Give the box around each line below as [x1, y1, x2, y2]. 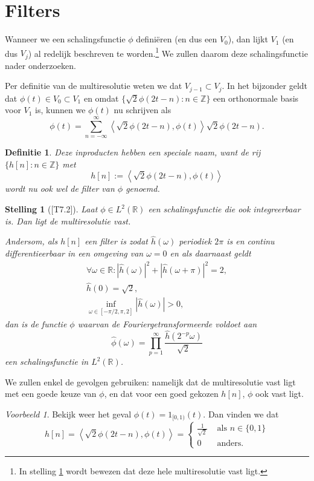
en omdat [83, 91, 119, 104]
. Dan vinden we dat [203, 408, 279, 420]
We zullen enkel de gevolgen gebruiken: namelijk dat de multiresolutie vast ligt [5, 375, 296, 388]
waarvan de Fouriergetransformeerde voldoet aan [77, 317, 257, 330]
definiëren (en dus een [136, 33, 217, 45]
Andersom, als [5, 235, 58, 247]
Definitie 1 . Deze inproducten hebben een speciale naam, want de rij [5, 146, 261, 159]
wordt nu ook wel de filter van [5, 182, 115, 195]
